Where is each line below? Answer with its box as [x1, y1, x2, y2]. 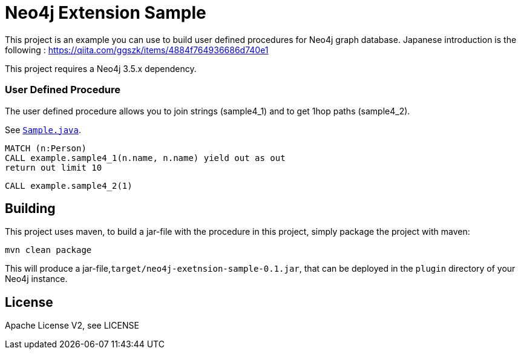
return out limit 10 [5, 162, 102, 172]
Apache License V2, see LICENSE [5, 320, 139, 331]
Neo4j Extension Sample [5, 2, 206, 23]
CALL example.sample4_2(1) [5, 180, 133, 191]
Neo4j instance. [5, 274, 68, 284]
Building [5, 200, 56, 216]
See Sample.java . [5, 124, 82, 135]
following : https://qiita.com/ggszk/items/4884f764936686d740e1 [5, 44, 269, 55]
